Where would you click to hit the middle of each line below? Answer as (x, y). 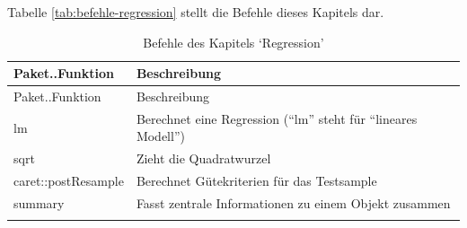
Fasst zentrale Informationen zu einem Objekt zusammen (293, 203)
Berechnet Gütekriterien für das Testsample (256, 181)
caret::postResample (69, 181)
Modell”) (160, 136)
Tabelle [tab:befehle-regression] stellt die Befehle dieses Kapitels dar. (196, 12)
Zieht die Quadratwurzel (203, 158)
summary (39, 203)
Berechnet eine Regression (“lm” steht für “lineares (277, 118)
